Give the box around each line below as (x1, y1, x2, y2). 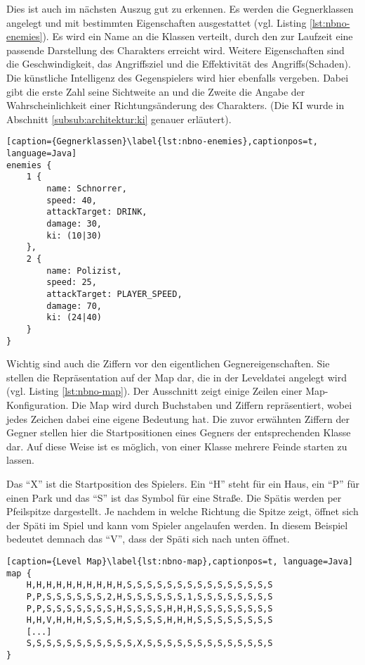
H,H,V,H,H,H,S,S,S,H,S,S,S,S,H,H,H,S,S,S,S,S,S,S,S (26, 615, 273, 626)
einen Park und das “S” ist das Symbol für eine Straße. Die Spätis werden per (6, 490, 342, 505)
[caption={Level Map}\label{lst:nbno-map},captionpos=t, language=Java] (6, 556, 353, 566)
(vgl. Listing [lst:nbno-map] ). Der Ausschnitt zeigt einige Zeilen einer (6, 384, 303, 398)
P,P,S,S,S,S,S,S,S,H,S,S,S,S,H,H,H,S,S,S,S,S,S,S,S (26, 603, 273, 614)
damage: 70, (46, 300, 102, 311)
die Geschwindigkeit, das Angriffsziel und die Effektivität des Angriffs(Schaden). (6, 56, 351, 71)
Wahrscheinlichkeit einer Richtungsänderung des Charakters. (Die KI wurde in (6, 98, 345, 113)
